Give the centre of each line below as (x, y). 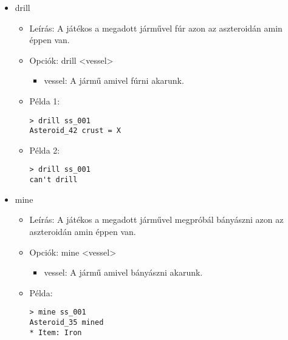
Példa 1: (45, 100)
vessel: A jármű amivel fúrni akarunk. (114, 80)
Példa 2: (45, 150)
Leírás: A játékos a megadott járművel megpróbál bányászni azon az (156, 219)
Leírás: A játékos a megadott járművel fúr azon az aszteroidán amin (156, 28)
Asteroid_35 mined (67, 322)
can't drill (53, 180)
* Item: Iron (56, 332)
